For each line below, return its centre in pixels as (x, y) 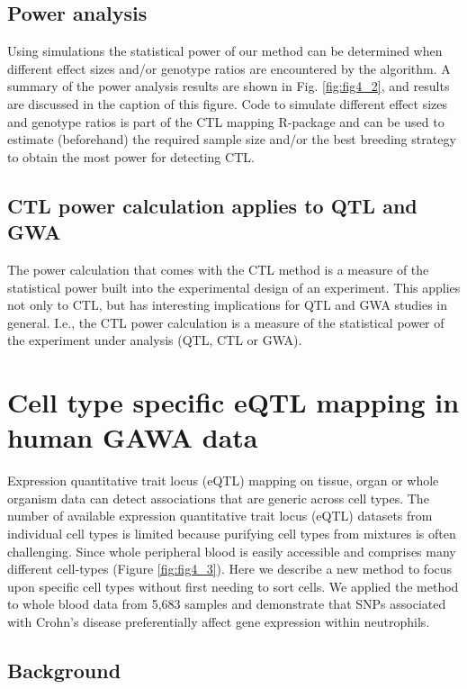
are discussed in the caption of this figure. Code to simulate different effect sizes (228, 103)
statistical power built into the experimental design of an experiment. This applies (234, 287)
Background (64, 670)
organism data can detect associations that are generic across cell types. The (218, 498)
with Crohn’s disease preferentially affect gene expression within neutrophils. (219, 621)
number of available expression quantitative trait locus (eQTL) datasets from (220, 516)
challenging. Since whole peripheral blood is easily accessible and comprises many (232, 551)
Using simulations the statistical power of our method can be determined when (225, 51)
